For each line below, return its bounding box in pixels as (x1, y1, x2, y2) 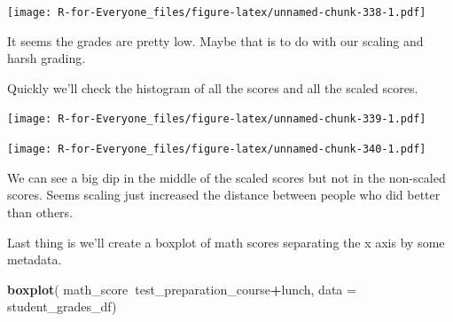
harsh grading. (7, 49, 86, 67)
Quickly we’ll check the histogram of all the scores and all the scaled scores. (7, 78, 418, 97)
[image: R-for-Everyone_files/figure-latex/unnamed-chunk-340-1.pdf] (7, 143, 426, 156)
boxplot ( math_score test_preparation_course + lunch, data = (7, 279, 356, 298)
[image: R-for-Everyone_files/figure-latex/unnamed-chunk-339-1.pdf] (7, 113, 426, 126)
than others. (7, 202, 74, 221)
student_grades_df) (7, 297, 117, 316)
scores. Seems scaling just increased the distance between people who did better (7, 185, 441, 204)
